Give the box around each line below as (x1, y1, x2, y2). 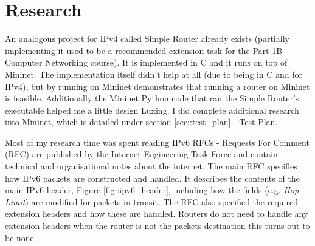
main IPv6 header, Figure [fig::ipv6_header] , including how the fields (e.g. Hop (5, 183, 299, 196)
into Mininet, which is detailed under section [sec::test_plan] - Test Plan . (5, 115, 278, 128)
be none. (5, 231, 36, 244)
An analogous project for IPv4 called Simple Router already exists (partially (5, 32, 289, 45)
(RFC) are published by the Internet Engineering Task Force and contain (5, 148, 278, 160)
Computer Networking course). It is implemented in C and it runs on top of (5, 56, 288, 69)
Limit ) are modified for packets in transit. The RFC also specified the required (5, 195, 298, 208)
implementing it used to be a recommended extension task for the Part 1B (5, 44, 283, 56)
